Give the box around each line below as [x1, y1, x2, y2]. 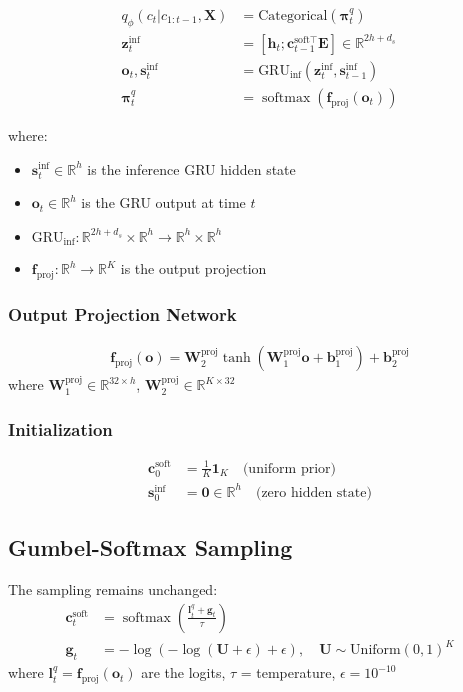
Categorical [258, 9, 328, 24]
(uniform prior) [242, 461, 336, 476]
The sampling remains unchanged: [8, 579, 218, 600]
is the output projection [120, 258, 267, 279]
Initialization [8, 416, 113, 441]
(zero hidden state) [255, 485, 372, 500]
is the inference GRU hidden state [87, 158, 296, 179]
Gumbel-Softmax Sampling [8, 532, 293, 563]
